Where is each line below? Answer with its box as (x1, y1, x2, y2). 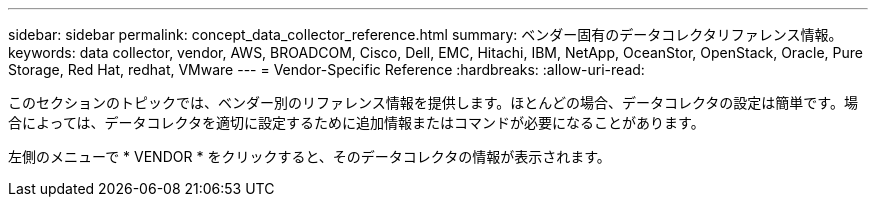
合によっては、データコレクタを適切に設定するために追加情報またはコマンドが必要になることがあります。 (8, 114, 705, 131)
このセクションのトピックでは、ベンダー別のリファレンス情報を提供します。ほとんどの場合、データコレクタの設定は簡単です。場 (8, 94, 858, 111)
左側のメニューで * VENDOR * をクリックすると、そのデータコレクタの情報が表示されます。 (8, 148, 611, 165)
